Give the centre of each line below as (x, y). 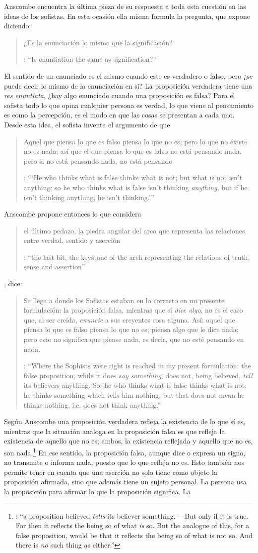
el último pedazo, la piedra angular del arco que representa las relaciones (134, 230)
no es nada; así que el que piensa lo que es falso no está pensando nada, (132, 151)
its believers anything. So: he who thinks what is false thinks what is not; (135, 385)
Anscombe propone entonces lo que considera (73, 214)
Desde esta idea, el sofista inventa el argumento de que (87, 124)
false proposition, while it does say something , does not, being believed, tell (138, 375)
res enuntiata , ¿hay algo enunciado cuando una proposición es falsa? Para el (120, 95)
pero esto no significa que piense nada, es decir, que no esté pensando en (134, 339)
